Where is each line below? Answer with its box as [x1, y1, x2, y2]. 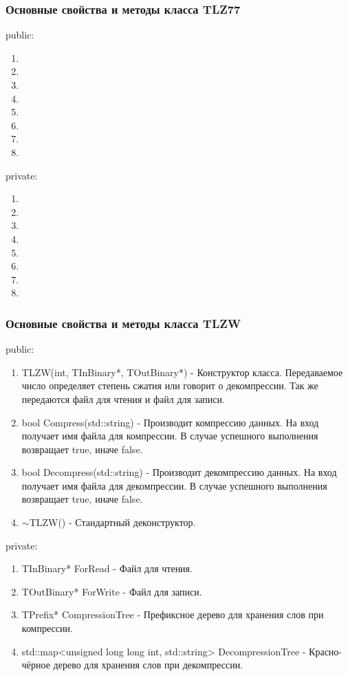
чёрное [21, 657, 50, 672]
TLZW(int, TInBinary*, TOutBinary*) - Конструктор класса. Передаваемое [21, 364, 343, 379]
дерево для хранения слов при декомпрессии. [53, 657, 243, 672]
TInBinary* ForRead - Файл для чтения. [21, 561, 193, 576]
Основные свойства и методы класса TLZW [6, 314, 241, 331]
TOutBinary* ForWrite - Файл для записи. [21, 584, 202, 598]
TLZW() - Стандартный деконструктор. [29, 515, 196, 530]
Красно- [309, 644, 342, 658]
